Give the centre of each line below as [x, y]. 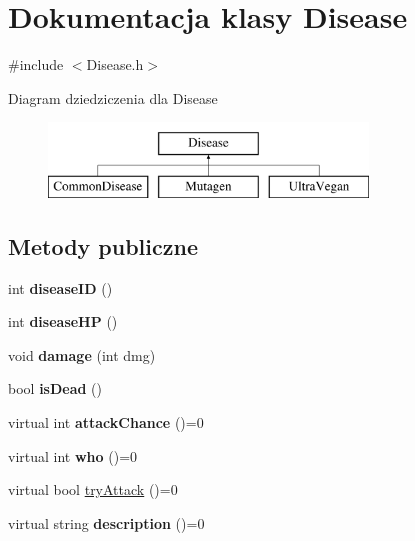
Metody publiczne [103, 245]
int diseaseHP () [63, 321]
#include [36, 64]
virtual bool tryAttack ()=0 [93, 489]
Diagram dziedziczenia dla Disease [113, 97]
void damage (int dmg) [82, 354]
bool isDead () [55, 388]
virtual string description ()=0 [106, 522]
